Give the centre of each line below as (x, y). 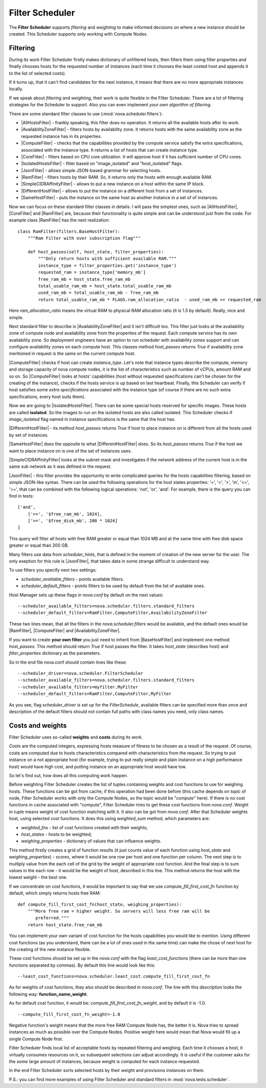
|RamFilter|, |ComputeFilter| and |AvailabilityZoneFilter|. (65, 630)
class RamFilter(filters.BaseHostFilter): (69, 231)
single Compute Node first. (36, 1039)
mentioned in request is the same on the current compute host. (72, 354)
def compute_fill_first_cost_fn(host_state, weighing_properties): (100, 904)
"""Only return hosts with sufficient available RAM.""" (107, 259)
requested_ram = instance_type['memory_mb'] (92, 272)
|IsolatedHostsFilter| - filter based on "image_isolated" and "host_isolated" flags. (102, 164)
